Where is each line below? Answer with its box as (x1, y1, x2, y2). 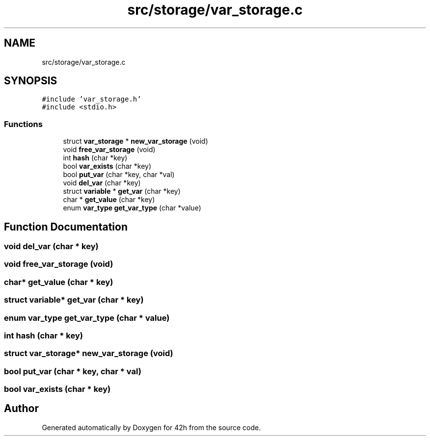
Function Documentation (4, 220, 128, 233)
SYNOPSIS (4, 75, 57, 87)
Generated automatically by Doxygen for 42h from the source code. (42, 423, 261, 432)
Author (4, 402, 39, 415)
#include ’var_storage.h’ (42, 95, 141, 104)
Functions (4, 119, 43, 129)
